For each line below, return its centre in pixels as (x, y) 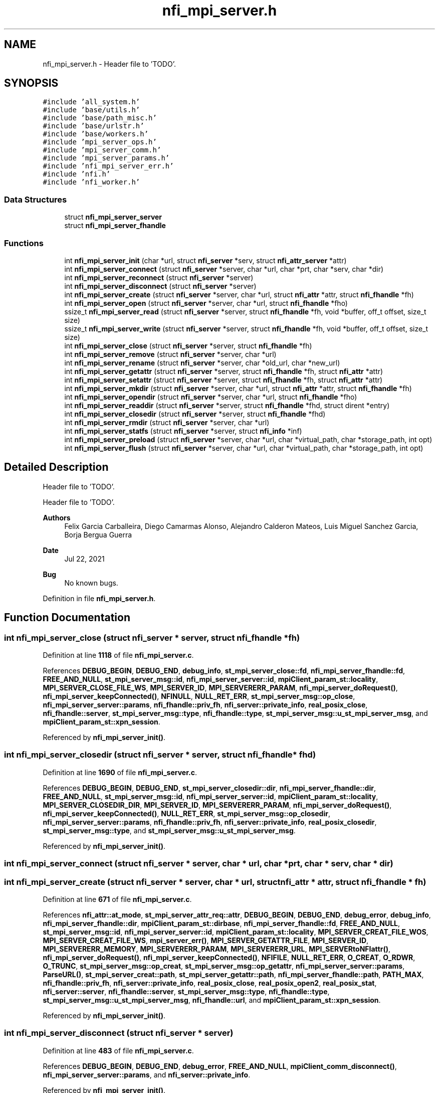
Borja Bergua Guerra (98, 534)
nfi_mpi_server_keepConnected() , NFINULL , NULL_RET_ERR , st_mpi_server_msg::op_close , (199, 696)
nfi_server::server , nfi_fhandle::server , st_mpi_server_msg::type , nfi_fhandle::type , (186, 991)
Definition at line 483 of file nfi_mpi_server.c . (118, 1050)
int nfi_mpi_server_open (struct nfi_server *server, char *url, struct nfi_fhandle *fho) (206, 303)
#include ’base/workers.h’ (96, 134)
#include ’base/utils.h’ (91, 110)
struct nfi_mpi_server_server (113, 217)
